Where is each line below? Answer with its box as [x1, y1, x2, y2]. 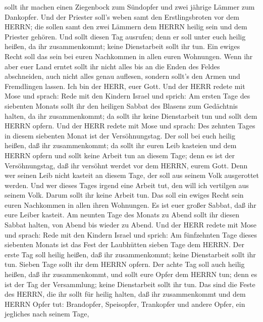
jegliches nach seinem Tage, [5, 308, 89, 319]
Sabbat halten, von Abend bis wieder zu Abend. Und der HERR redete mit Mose [5, 219, 257, 230]
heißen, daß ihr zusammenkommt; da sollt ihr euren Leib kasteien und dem [5, 140, 237, 151]
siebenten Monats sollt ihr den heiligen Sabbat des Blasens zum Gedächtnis [5, 100, 238, 111]
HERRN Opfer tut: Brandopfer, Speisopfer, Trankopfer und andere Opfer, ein [5, 298, 245, 309]
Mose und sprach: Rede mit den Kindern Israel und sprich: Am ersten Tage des [5, 90, 250, 101]
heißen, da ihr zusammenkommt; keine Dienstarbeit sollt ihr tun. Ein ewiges [5, 41, 240, 52]
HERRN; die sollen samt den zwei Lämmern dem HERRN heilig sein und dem [5, 21, 247, 32]
